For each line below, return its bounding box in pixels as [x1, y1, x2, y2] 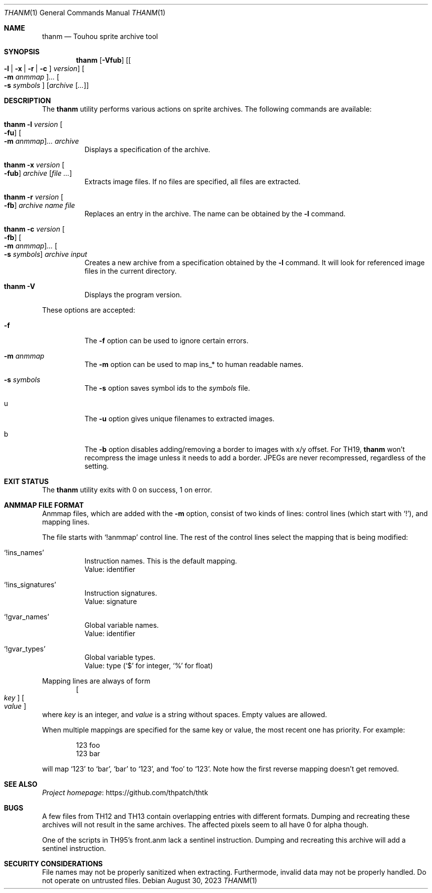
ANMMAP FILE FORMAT [4, 501, 84, 509]
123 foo [76, 741, 100, 749]
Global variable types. [84, 653, 155, 661]
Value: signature [84, 597, 137, 606]
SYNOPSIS [4, 47, 40, 56]
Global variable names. [84, 621, 159, 629]
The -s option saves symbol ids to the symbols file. [84, 384, 251, 392]
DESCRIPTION [4, 96, 51, 105]
